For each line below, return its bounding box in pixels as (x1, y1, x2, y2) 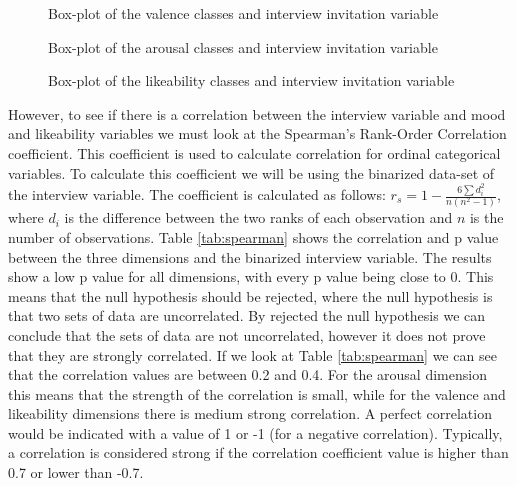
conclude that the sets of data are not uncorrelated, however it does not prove (8, 324, 486, 345)
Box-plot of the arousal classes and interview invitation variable (48, 36, 438, 57)
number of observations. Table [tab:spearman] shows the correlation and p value (8, 226, 499, 247)
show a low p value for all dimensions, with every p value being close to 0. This (8, 266, 494, 287)
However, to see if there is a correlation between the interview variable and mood (8, 103, 506, 124)
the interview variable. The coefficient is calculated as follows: (8, 184, 386, 205)
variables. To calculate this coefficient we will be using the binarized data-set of (8, 162, 495, 183)
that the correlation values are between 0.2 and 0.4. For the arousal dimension (8, 364, 487, 385)
